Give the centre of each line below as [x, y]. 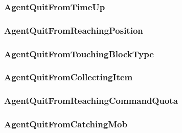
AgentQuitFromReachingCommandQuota [91, 101]
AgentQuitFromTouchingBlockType [79, 53]
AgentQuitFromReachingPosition [74, 30]
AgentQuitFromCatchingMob [66, 124]
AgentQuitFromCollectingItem [69, 77]
